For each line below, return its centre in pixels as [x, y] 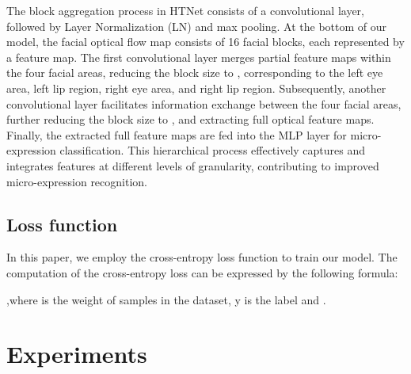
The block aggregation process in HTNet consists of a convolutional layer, [185, 10]
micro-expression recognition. [77, 181]
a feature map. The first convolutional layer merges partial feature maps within [199, 57]
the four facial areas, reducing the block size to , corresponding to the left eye [195, 73]
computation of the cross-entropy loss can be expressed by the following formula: [202, 272]
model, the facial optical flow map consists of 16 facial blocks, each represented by [205, 42]
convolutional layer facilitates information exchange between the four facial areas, [204, 103]
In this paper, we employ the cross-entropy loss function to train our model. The [202, 257]
